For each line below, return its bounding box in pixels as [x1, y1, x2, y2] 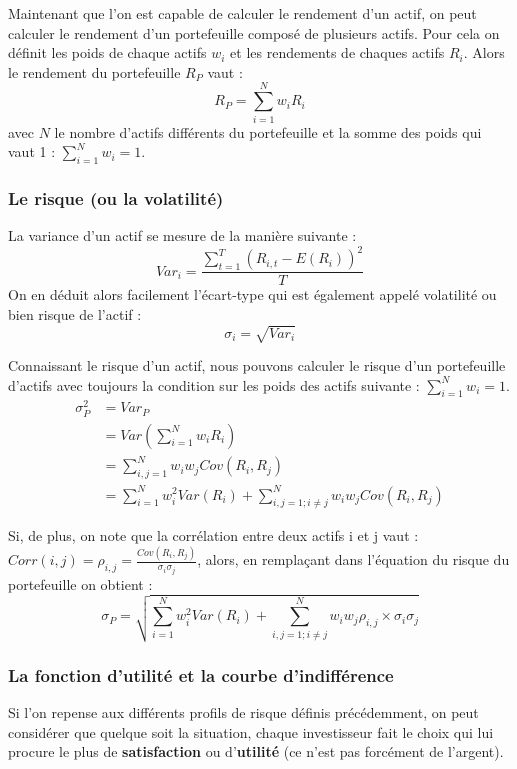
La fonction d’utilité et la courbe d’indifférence [8, 663, 394, 687]
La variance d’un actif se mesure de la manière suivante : [8, 225, 357, 246]
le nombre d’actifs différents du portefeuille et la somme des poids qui [54, 121, 482, 142]
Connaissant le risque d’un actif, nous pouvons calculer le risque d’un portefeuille [8, 354, 506, 375]
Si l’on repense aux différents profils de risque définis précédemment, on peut [8, 702, 479, 723]
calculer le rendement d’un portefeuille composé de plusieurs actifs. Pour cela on [8, 22, 500, 43]
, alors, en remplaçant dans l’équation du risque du [197, 549, 510, 570]
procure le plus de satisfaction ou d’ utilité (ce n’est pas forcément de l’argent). [8, 741, 504, 762]
